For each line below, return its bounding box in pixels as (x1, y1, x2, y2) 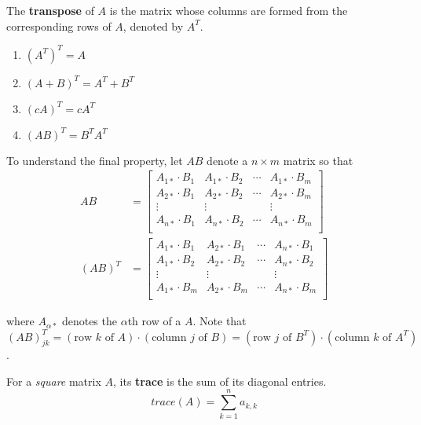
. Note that (192, 313, 247, 329)
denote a (207, 152, 248, 168)
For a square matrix (6, 372, 101, 389)
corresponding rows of (6, 17, 112, 34)
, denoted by (123, 17, 184, 34)
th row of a (127, 313, 181, 329)
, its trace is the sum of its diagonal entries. (113, 372, 327, 389)
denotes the (61, 313, 117, 329)
